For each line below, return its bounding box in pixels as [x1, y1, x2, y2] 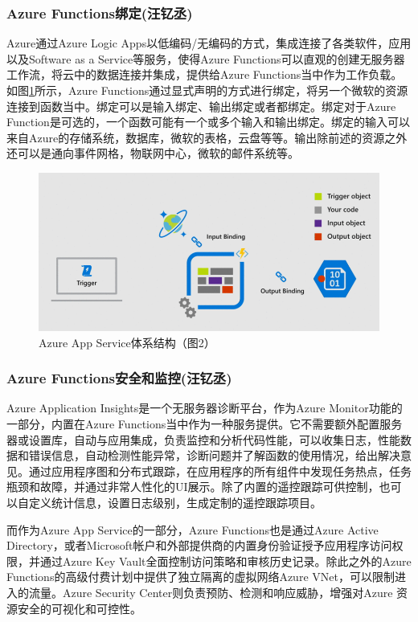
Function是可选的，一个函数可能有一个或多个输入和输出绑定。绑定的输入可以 [6, 113, 410, 130]
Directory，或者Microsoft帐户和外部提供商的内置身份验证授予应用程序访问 [6, 537, 392, 554]
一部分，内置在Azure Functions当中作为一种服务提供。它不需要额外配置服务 [6, 415, 403, 432]
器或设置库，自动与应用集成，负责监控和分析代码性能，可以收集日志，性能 [6, 431, 400, 448]
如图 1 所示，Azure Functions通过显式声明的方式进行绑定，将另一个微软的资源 [6, 82, 408, 98]
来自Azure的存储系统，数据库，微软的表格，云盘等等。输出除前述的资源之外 [6, 129, 408, 145]
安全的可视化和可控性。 [17, 599, 141, 616]
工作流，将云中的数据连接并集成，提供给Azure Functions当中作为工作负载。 [6, 66, 403, 83]
